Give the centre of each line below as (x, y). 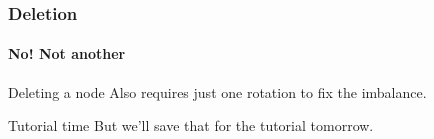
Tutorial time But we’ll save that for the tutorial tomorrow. (191, 125)
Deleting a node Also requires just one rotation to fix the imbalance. (217, 91)
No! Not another (67, 53)
